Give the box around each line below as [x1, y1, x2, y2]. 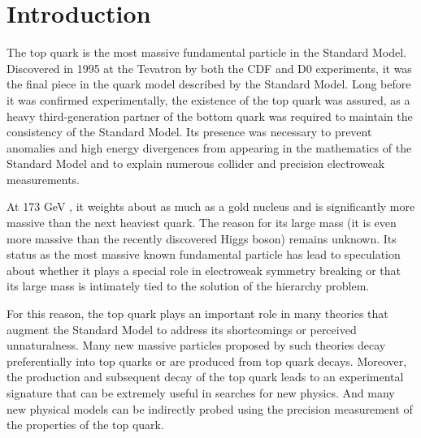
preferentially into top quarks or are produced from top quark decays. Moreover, [7, 352, 407, 369]
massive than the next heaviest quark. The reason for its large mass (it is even [7, 214, 397, 231]
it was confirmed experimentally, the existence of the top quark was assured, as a [7, 91, 410, 108]
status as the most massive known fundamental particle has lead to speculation [7, 246, 401, 263]
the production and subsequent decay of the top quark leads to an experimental [7, 368, 404, 385]
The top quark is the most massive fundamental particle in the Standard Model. [7, 44, 407, 61]
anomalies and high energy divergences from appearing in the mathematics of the [7, 139, 412, 156]
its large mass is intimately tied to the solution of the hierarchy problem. [7, 277, 370, 294]
